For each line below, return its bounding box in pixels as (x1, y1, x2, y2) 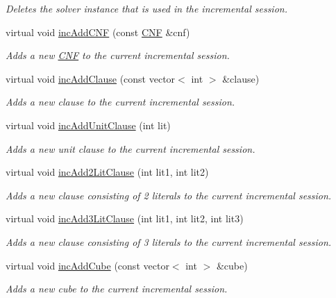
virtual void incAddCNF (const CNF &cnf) (6, 24, 190, 39)
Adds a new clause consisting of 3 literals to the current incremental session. (6, 234, 332, 249)
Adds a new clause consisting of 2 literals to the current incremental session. (6, 188, 332, 202)
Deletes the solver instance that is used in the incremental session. (6, 1, 287, 15)
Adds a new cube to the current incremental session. (6, 281, 228, 296)
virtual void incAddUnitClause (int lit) (6, 117, 171, 132)
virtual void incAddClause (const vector (6, 71, 176, 85)
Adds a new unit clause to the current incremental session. (6, 141, 255, 156)
